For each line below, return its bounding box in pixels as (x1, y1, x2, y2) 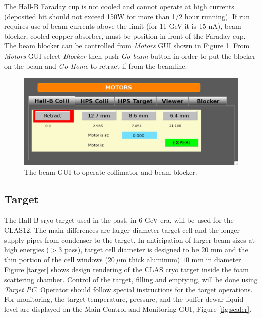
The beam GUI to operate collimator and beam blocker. (24, 166, 198, 177)
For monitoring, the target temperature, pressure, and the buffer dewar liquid (4, 294, 244, 304)
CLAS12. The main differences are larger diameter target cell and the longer (4, 224, 240, 235)
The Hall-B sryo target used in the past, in (4, 215, 137, 225)
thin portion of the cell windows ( (4, 254, 108, 264)
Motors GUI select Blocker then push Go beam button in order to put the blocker (4, 50, 256, 61)
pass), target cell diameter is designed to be (64, 244, 199, 255)
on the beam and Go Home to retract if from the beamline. (4, 60, 187, 71)
